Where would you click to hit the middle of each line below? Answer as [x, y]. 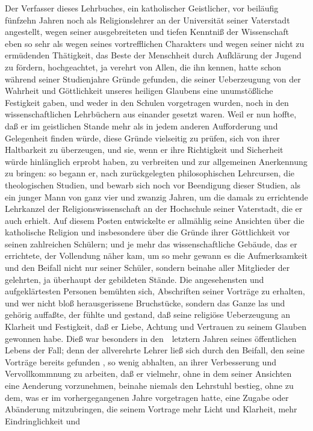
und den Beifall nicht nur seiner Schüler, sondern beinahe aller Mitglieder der [147, 268]
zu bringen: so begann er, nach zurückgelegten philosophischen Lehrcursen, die [150, 173]
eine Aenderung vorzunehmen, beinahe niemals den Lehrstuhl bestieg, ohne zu [149, 385]
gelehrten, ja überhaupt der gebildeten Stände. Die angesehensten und [135, 279]
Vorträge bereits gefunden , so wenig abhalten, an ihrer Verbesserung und [141, 361]
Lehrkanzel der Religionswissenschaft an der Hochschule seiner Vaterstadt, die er [154, 209]
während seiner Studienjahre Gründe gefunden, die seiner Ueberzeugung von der [153, 79]
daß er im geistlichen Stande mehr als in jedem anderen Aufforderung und [141, 126]
